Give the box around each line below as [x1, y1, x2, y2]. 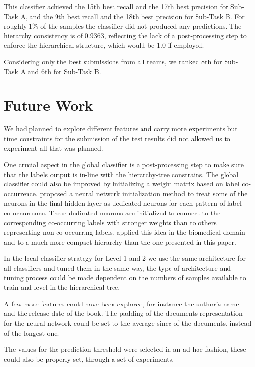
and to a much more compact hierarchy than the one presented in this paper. [4, 236, 236, 246]
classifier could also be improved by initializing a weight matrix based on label [4, 179, 240, 189]
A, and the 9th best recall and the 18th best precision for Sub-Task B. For [20, 11, 245, 21]
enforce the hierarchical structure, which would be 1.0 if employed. [4, 40, 204, 50]
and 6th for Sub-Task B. [28, 66, 101, 76]
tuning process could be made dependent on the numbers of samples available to [4, 272, 246, 282]
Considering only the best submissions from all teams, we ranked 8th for [4, 56, 222, 66]
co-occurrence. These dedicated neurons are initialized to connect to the [4, 208, 221, 218]
